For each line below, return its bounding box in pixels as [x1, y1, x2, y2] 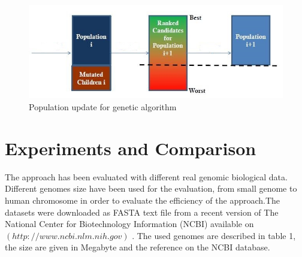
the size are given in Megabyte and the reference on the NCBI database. [5, 241, 270, 253]
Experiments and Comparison [5, 135, 256, 160]
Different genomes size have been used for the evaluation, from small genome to [5, 182, 297, 195]
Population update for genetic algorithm [29, 101, 177, 113]
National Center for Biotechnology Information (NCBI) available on [5, 217, 254, 230]
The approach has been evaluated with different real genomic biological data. [5, 170, 288, 183]
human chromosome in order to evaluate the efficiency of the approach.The [5, 193, 280, 206]
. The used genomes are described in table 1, [132, 229, 296, 241]
